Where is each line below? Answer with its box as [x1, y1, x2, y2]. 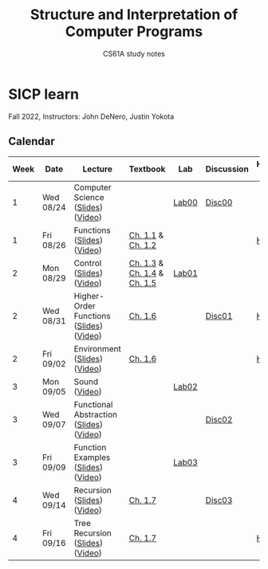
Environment [73, 343, 121, 354]
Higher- [73, 290, 105, 301]
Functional [73, 398, 113, 410]
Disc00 [205, 197, 233, 208]
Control [73, 257, 102, 269]
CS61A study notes [102, 49, 166, 58]
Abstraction [73, 409, 118, 420]
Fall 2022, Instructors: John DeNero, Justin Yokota [8, 112, 175, 121]
